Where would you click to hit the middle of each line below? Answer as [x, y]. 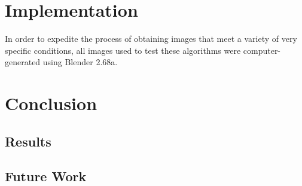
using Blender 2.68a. [80, 62]
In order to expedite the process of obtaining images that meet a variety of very [151, 39]
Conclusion [51, 103]
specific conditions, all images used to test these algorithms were [123, 50]
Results [28, 141]
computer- [262, 50]
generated [23, 62]
